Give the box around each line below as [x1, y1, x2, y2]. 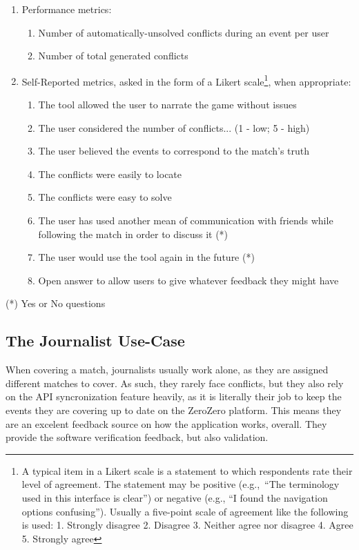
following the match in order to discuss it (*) [38, 226, 229, 241]
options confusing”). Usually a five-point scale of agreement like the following [21, 504, 349, 518]
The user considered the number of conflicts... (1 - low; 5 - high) [38, 120, 310, 135]
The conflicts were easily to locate [38, 166, 182, 181]
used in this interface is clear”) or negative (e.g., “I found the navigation [21, 490, 328, 504]
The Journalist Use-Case [6, 330, 185, 351]
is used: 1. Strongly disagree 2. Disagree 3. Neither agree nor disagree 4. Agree [21, 518, 353, 532]
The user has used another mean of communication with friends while [38, 213, 333, 227]
